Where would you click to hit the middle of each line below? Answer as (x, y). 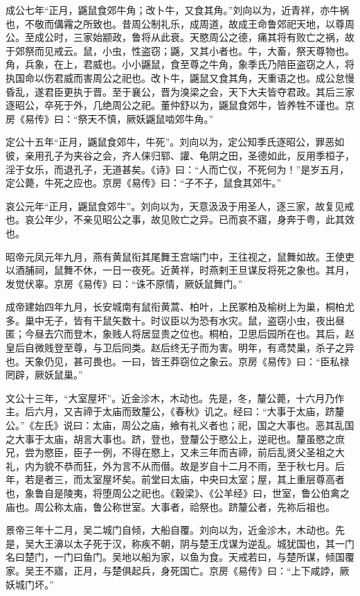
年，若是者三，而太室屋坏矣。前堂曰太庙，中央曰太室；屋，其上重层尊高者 (175, 479)
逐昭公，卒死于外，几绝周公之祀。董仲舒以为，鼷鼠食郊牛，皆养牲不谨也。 (175, 105)
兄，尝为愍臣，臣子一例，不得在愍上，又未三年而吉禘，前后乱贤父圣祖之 (170, 452)
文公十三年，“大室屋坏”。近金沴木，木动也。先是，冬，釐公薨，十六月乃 (170, 397)
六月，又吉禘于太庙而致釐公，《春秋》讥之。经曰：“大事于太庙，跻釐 (189, 411)
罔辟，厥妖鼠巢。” (44, 375)
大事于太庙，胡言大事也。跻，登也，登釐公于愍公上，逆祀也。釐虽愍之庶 (180, 438)
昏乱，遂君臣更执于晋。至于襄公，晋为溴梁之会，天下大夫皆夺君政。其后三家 (180, 91)
